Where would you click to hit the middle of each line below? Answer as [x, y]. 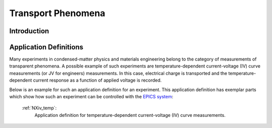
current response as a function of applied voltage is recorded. [97, 80]
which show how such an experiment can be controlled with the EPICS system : [91, 97]
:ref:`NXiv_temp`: [39, 108]
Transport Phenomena [57, 13]
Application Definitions [46, 47]
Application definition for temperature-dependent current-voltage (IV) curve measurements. [130, 115]
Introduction [29, 31]
